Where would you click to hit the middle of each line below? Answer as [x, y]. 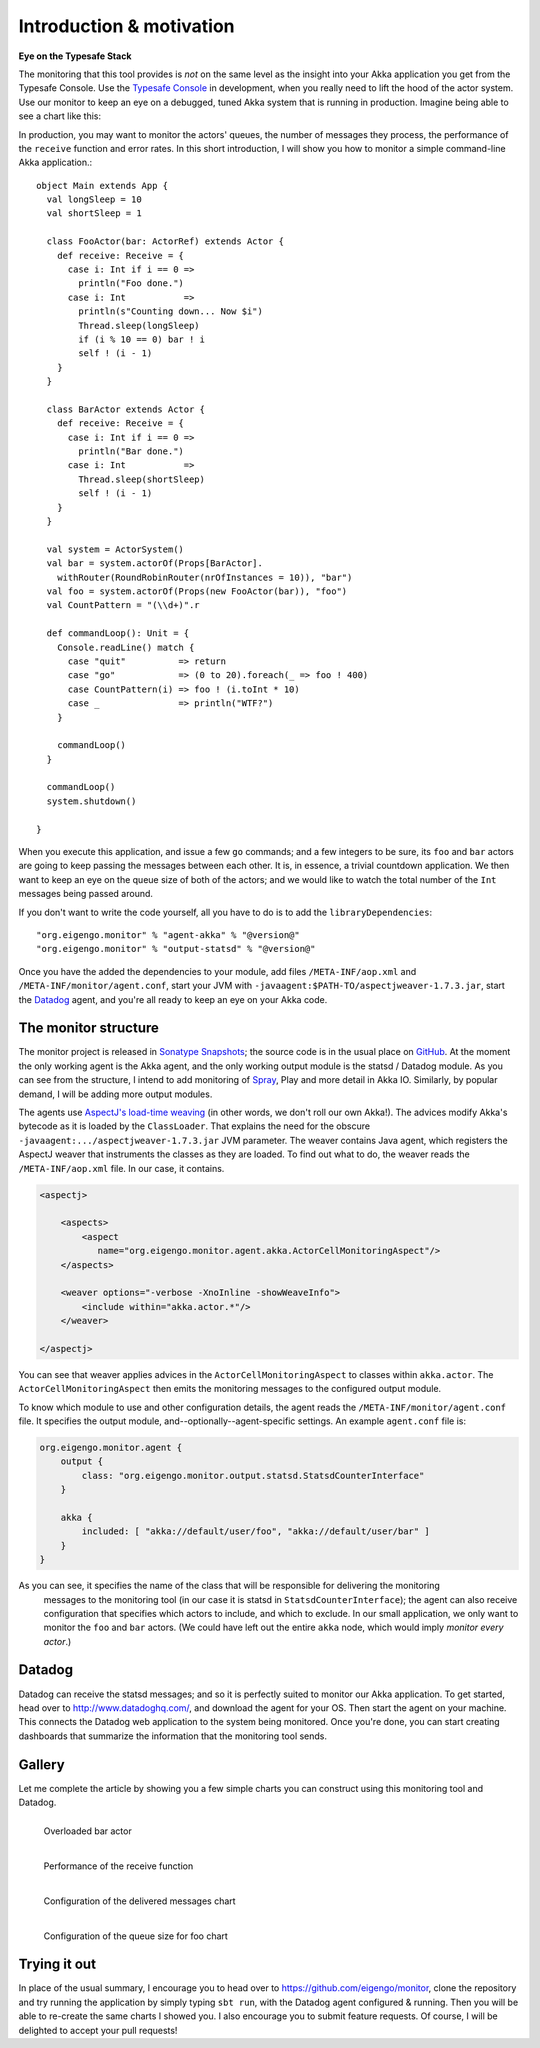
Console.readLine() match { [125, 647]
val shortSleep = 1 [94, 213]
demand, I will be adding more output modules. [115, 1094]
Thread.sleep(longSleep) [139, 325]
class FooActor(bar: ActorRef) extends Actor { [165, 241]
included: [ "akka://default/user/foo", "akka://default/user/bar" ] [255, 1531]
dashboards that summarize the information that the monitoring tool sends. [173, 1736]
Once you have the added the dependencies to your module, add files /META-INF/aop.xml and [217, 971]
